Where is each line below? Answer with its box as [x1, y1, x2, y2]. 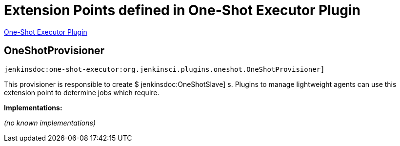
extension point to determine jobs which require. [4, 88, 160, 97]
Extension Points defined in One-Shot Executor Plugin [4, 2, 360, 19]
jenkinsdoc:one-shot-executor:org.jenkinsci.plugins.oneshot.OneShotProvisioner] [4, 65, 325, 73]
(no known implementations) [4, 118, 96, 127]
